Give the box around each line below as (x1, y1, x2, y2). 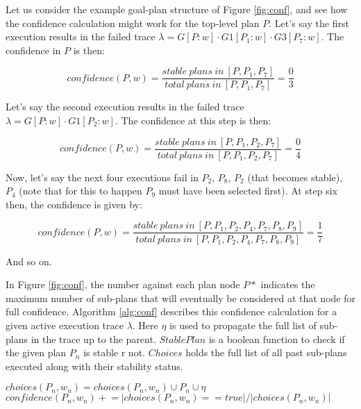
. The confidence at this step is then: (115, 113, 271, 128)
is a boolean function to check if (208, 331, 345, 346)
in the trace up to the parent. (31, 331, 156, 346)
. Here (132, 317, 158, 332)
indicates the (260, 277, 315, 292)
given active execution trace (6, 317, 124, 332)
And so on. (6, 253, 52, 268)
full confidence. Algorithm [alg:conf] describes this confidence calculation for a (6, 304, 337, 319)
